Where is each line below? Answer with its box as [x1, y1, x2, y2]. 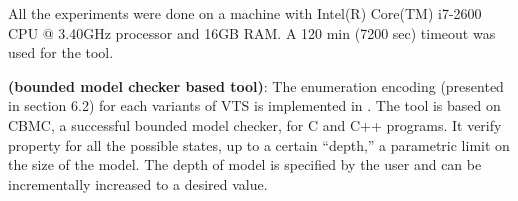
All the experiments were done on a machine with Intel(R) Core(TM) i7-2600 [8, 3, 482, 23]
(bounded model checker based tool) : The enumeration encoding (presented [8, 75, 504, 96]
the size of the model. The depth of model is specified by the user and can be [8, 154, 482, 175]
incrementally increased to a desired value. [8, 173, 268, 194]
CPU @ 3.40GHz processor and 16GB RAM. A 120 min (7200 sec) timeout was [8, 22, 496, 43]
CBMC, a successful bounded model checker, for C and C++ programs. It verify [8, 114, 502, 135]
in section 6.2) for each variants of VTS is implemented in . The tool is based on [8, 95, 501, 116]
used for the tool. [8, 42, 114, 63]
